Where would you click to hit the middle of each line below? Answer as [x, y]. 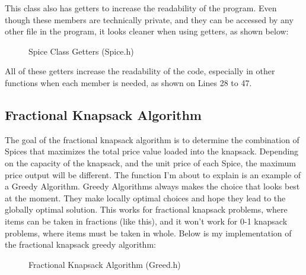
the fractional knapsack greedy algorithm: [80, 244]
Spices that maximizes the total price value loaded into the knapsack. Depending [152, 151]
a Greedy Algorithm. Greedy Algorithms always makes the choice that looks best [152, 186]
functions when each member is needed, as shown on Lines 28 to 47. [128, 82]
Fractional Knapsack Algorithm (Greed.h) [105, 264]
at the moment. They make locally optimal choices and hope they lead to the [145, 197]
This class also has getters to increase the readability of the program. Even [141, 8]
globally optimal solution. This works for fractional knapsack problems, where [146, 209]
